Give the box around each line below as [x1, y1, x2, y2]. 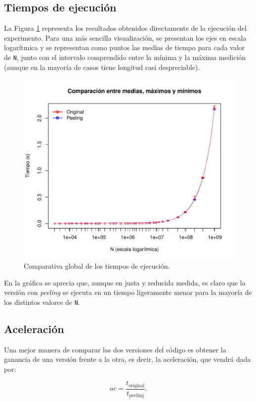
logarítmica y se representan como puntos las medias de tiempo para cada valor [4, 42, 245, 53]
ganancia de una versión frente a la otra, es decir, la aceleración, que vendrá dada [4, 354, 251, 364]
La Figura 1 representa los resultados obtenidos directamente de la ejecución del [4, 23, 247, 33]
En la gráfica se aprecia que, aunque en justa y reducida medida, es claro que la [4, 277, 246, 287]
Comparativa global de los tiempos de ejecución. [24, 260, 170, 271]
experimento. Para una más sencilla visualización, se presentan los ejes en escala [4, 32, 247, 43]
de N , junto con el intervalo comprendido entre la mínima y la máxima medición [4, 52, 246, 62]
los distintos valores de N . [4, 296, 80, 307]
